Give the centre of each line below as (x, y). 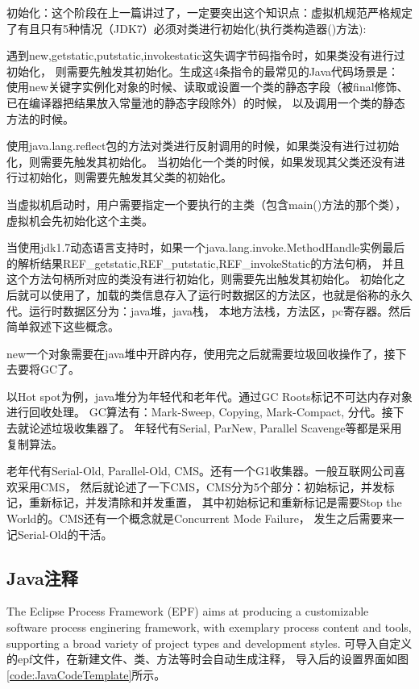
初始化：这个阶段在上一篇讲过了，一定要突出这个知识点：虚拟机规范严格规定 (209, 12)
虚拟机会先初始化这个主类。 (80, 220)
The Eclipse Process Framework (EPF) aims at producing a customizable (188, 611)
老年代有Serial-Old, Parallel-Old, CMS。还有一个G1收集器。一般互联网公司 (201, 471)
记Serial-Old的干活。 (60, 534)
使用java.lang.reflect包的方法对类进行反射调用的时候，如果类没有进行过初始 (203, 146)
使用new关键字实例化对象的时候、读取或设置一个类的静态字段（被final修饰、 (207, 87)
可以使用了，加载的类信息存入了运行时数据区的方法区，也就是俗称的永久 (220, 294)
